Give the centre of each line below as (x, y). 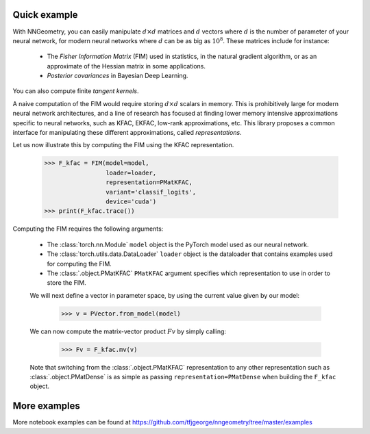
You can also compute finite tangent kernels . (76, 91)
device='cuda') (131, 201)
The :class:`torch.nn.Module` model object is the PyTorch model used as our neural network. (178, 244)
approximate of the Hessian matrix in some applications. (126, 66)
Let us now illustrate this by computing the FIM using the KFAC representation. (123, 145)
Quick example (45, 15)
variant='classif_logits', (151, 192)
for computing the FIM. (79, 264)
